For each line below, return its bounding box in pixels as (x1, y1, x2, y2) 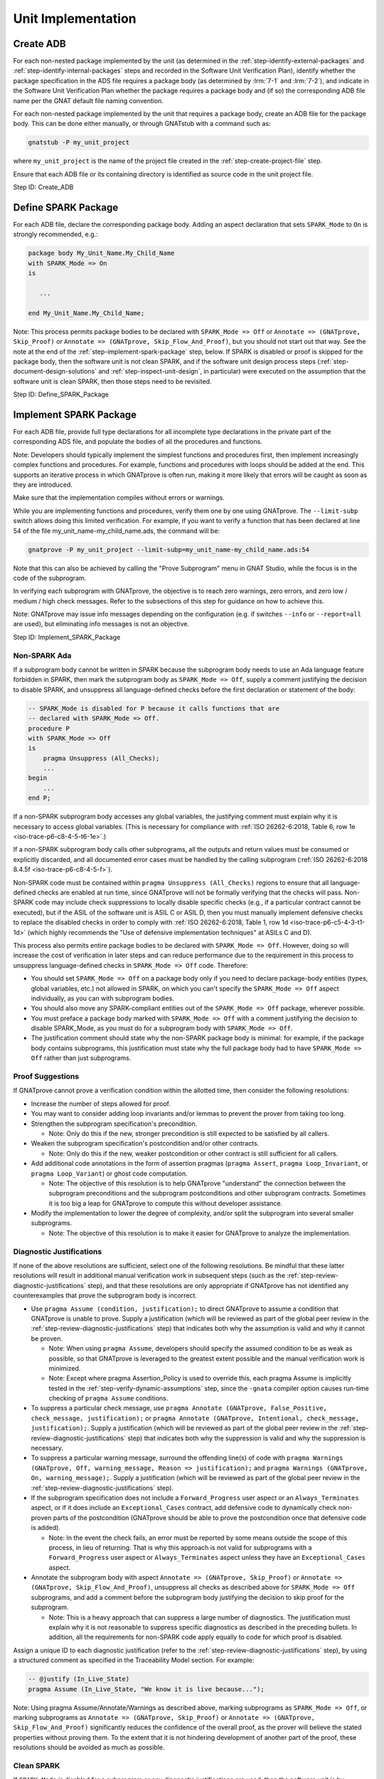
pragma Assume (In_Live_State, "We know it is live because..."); (28, 1685, 265, 1693)
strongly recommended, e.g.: (13, 230, 99, 238)
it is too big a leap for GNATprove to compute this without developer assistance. (48, 1199, 283, 1208)
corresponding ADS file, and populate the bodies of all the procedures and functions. (13, 438, 262, 446)
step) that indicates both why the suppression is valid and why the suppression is (127, 1434, 366, 1442)
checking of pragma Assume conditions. (48, 1394, 169, 1403)
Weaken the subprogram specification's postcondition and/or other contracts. (31, 1139, 260, 1148)
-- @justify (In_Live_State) (28, 1675, 130, 1683)
